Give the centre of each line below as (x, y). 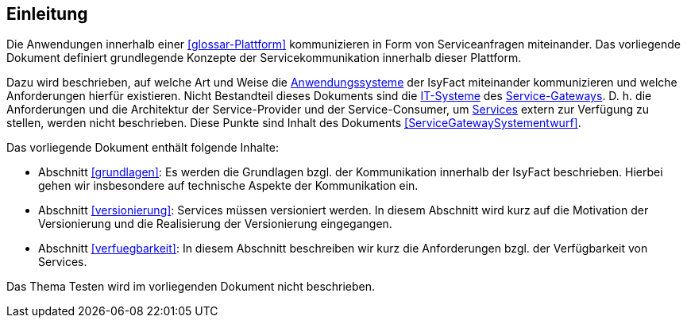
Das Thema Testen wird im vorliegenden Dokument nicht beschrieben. (191, 287)
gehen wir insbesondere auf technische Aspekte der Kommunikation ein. (228, 186)
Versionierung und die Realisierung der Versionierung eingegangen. (215, 224)
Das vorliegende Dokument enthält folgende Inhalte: (143, 148)
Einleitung (47, 14)
